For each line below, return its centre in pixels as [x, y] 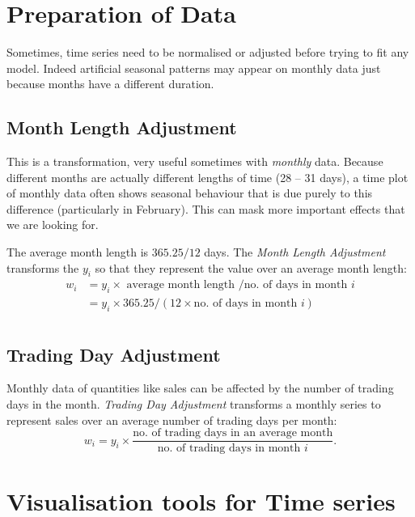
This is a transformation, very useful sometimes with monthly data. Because [195, 161]
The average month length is [78, 252]
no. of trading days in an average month [233, 433]
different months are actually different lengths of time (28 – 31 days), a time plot [207, 177]
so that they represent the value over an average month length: [251, 267]
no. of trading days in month [229, 449]
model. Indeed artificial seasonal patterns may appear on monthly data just [194, 68]
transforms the [43, 267]
